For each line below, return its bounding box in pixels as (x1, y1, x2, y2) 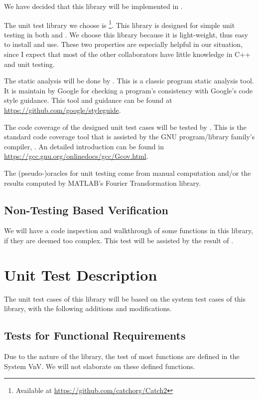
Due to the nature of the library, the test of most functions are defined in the (4, 351, 240, 362)
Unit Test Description (4, 264, 157, 285)
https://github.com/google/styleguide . (4, 105, 121, 115)
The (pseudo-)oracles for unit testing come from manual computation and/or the (4, 167, 251, 178)
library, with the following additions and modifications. (4, 303, 172, 314)
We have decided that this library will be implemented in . (4, 1, 183, 11)
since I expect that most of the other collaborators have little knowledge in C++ (4, 49, 251, 59)
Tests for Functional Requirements (4, 328, 186, 343)
